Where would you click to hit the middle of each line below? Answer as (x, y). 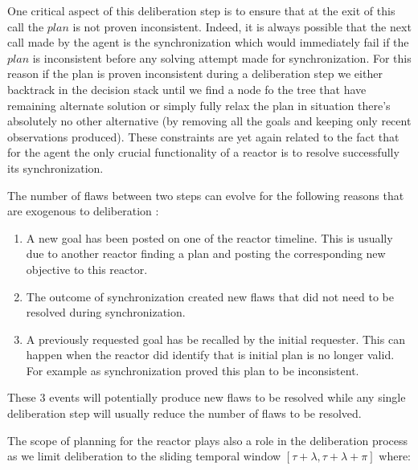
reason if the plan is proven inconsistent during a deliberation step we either (195, 74)
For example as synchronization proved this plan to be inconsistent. (193, 370)
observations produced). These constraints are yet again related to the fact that (203, 136)
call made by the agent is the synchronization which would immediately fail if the (208, 42)
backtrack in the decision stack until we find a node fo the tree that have (187, 89)
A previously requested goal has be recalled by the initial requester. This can (215, 339)
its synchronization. (55, 168)
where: (395, 456)
